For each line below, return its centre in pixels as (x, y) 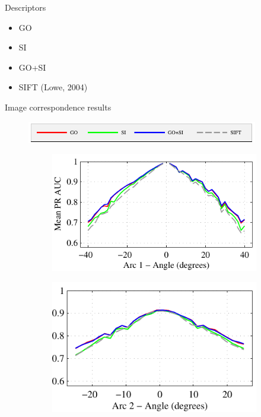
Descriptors (26, 7)
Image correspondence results (58, 107)
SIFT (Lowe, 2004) (53, 87)
